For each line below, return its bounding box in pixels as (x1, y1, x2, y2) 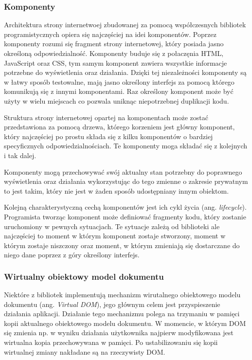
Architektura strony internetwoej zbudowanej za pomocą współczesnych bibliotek (4, 19, 246, 30)
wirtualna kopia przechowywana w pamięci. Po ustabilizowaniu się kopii (4, 337, 218, 347)
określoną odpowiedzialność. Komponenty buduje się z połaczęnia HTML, (4, 48, 224, 58)
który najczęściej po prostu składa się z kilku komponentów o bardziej (4, 131, 213, 141)
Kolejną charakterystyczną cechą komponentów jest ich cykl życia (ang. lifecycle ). (4, 202, 247, 212)
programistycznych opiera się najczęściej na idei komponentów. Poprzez (4, 29, 216, 39)
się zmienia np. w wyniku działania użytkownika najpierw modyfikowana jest (4, 327, 234, 338)
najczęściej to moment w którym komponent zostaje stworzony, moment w (4, 231, 226, 241)
